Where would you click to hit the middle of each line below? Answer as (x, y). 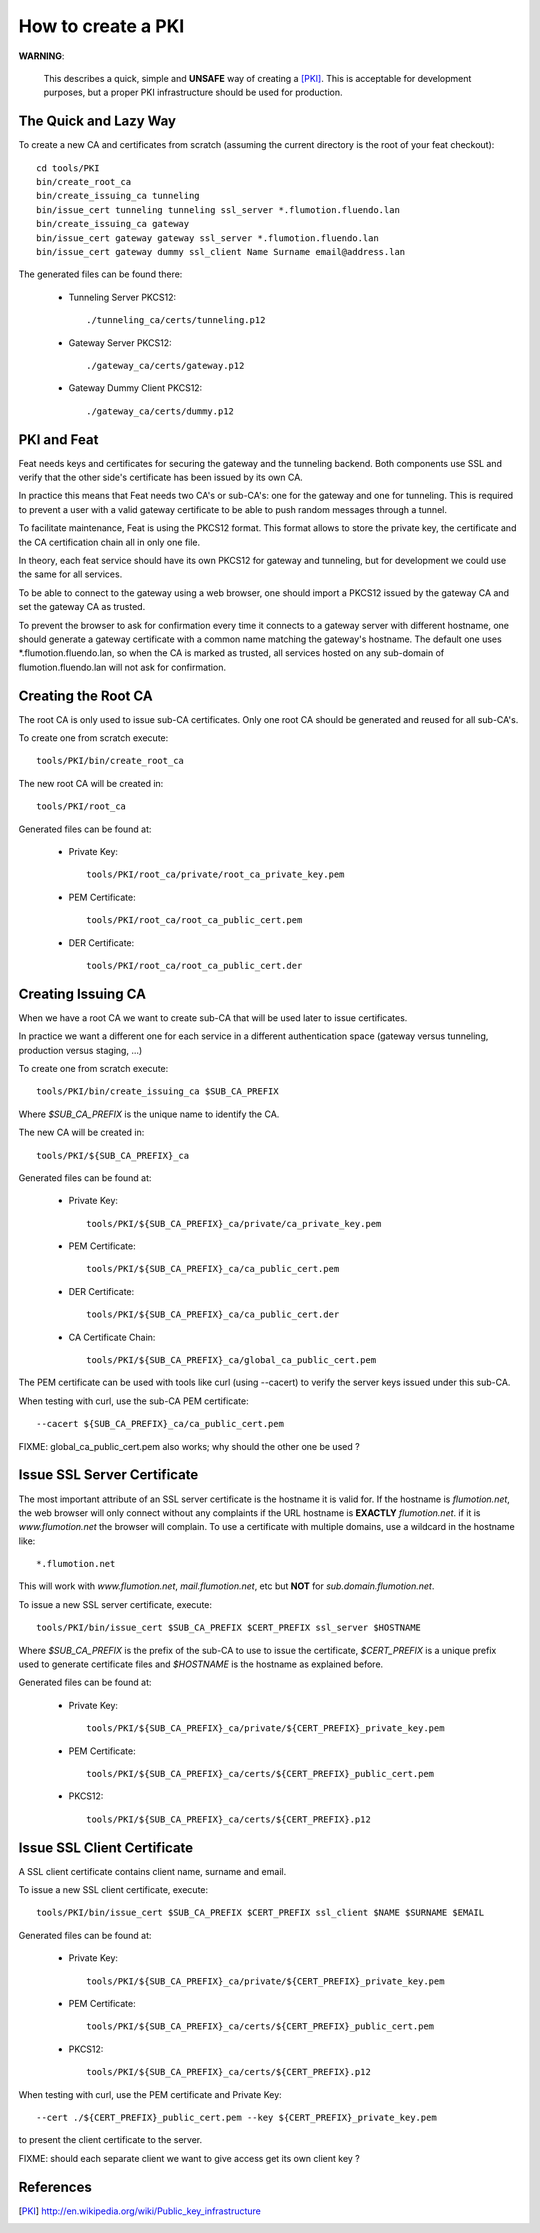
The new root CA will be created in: (91, 783)
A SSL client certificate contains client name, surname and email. (152, 1871)
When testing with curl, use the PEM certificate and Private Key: (150, 2094)
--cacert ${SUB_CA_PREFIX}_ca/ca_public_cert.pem (160, 1424)
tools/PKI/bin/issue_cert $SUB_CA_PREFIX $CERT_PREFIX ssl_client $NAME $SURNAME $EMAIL (260, 1913)
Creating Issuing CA (82, 993)
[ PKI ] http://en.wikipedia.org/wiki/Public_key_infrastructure (140, 2211)
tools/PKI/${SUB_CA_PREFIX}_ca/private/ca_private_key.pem (234, 1223)
